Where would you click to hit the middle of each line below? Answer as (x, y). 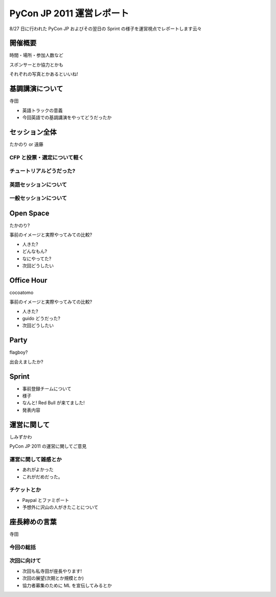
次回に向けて (25, 561)
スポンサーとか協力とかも (36, 64)
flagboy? (19, 352)
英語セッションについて (38, 185)
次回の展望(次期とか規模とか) (53, 578)
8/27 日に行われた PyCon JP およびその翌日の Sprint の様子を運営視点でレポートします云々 (106, 29)
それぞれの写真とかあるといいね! (44, 74)
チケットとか (25, 490)
